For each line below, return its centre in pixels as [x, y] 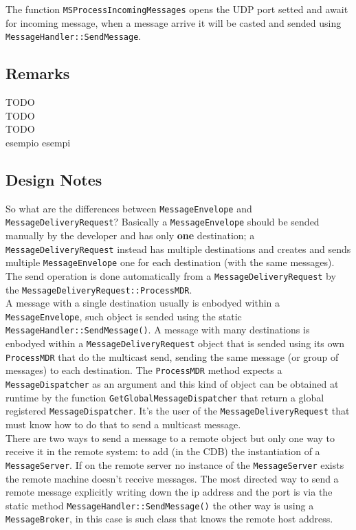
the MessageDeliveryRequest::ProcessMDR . [99, 289]
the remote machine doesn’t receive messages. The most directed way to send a [172, 478]
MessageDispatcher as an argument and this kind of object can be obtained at [172, 384]
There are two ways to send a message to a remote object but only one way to [170, 438]
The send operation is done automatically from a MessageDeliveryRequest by [171, 275]
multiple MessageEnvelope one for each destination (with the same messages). [170, 262]
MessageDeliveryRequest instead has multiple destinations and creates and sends [178, 249]
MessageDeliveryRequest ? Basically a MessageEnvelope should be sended [163, 222]
